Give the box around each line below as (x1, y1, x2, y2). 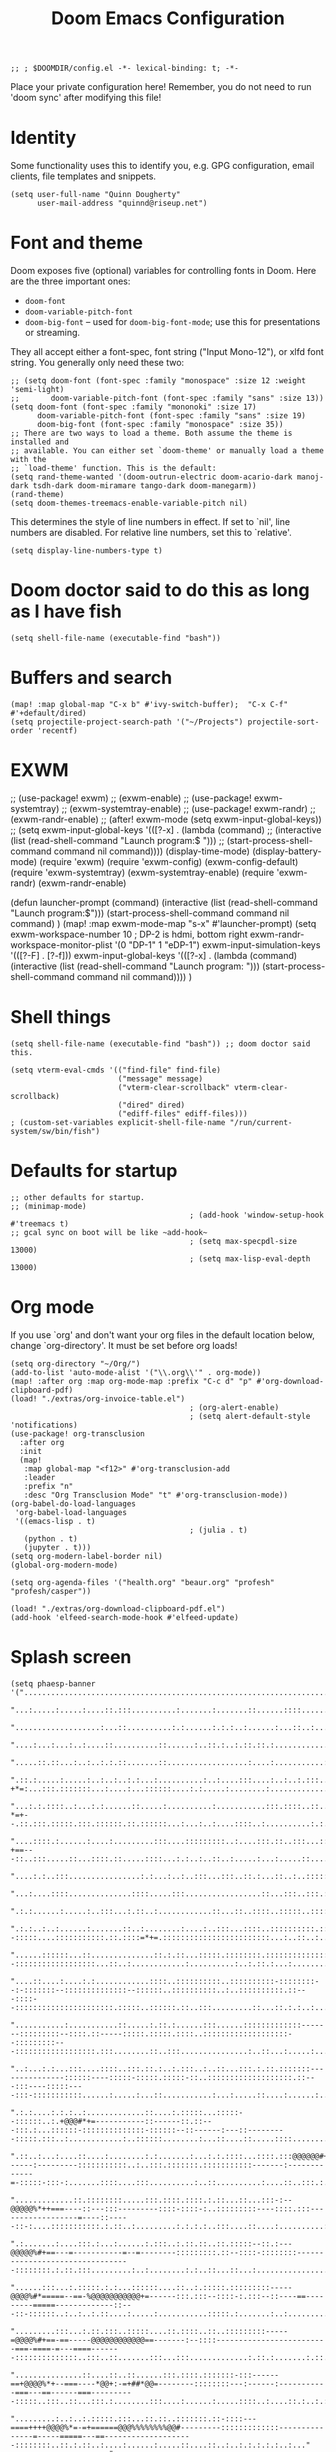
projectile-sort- (247, 717, 320, 727)
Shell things (10, 1006, 112, 1029)
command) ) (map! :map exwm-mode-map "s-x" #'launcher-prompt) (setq (10, 917, 317, 929)
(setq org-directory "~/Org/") (10, 1358, 141, 1369)
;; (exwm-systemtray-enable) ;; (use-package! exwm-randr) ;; (61, 802, 316, 814)
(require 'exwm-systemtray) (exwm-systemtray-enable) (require (10, 866, 275, 878)
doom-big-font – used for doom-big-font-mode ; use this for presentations (24, 316, 321, 328)
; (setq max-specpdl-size (189, 1236, 298, 1246)
